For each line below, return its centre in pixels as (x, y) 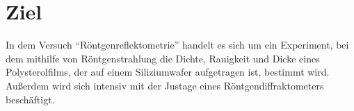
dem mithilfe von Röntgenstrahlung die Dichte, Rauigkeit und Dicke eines (163, 58)
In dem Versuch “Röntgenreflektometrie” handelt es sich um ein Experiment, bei (177, 45)
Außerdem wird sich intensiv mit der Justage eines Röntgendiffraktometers (165, 85)
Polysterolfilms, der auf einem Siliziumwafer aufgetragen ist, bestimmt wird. (168, 72)
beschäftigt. (30, 99)
